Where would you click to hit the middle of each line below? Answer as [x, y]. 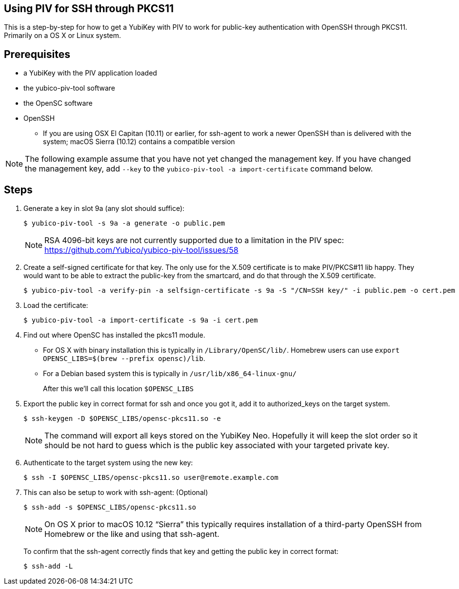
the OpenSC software [58, 103]
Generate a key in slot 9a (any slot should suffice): [104, 209]
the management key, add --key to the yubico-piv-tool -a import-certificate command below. [199, 169]
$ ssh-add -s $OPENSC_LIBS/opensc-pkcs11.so [110, 507]
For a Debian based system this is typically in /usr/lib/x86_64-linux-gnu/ [170, 374]
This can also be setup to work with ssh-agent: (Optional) [116, 493]
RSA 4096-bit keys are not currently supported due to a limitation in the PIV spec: [194, 240]
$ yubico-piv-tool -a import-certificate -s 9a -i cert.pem [141, 320]
